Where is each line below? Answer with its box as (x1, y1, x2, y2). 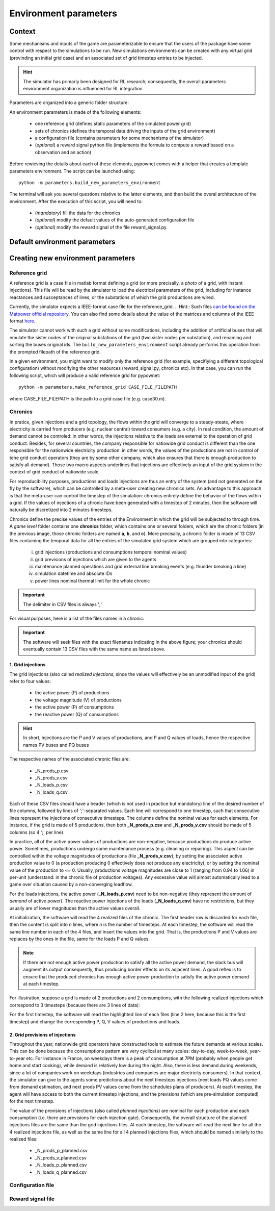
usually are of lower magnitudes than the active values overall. (9, 905, 141, 911)
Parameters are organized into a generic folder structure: (9, 99, 129, 106)
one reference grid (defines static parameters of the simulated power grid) (35, 120, 191, 127)
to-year (9, 1055, 25, 1061)
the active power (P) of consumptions (35, 704, 114, 710)
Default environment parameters (9, 237, 116, 246)
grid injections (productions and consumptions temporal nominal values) (35, 549, 187, 556)
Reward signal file (9, 1195, 55, 1202)
